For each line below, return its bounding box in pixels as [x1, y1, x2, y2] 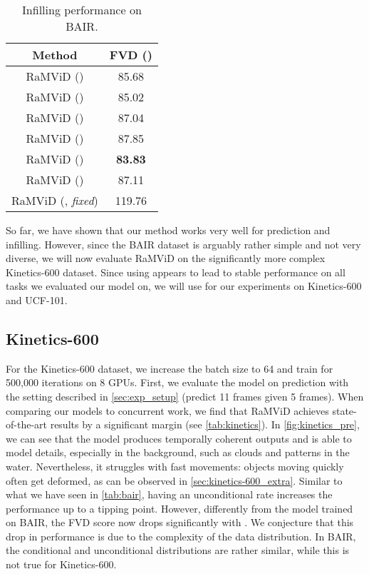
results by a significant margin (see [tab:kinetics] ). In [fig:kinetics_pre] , [50, 417, 360, 432]
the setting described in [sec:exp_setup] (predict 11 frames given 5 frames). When [6, 388, 364, 403]
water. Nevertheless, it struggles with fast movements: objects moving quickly [6, 458, 344, 473]
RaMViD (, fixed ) [11, 192, 98, 208]
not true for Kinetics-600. [6, 557, 117, 572]
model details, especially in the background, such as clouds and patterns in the [6, 445, 350, 460]
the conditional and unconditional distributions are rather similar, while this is [6, 543, 350, 558]
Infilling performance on [22, 1, 142, 18]
